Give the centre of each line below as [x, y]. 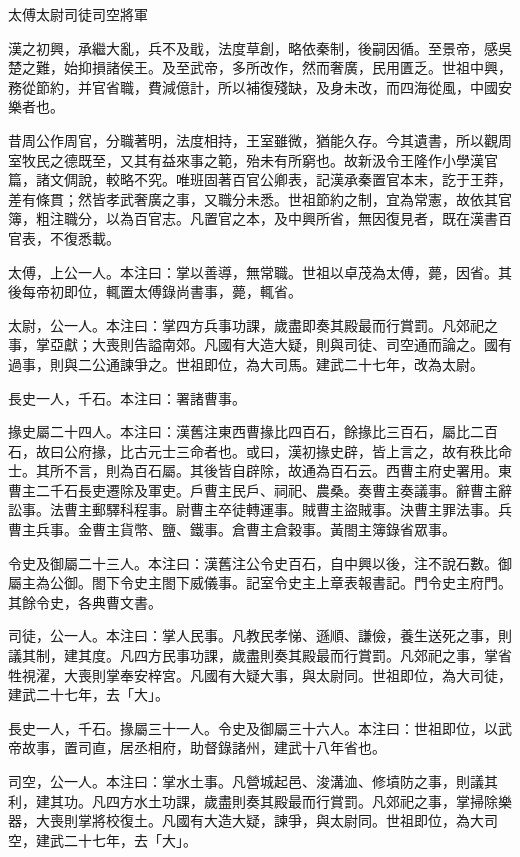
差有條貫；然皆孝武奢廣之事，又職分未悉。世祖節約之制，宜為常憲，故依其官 [260, 198]
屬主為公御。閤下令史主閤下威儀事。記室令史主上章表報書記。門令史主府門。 [260, 582]
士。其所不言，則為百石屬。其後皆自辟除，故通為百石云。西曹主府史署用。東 [260, 470]
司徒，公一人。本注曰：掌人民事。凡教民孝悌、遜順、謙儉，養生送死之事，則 [260, 635]
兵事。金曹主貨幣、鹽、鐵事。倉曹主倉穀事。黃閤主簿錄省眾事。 [245, 529]
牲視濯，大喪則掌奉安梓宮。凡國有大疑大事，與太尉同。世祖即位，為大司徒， [260, 674]
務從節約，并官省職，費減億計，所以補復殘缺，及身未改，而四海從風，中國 [253, 86]
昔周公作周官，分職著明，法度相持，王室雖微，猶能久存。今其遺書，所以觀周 [260, 139]
